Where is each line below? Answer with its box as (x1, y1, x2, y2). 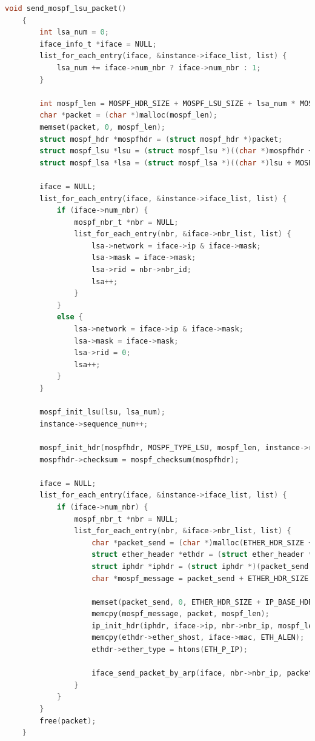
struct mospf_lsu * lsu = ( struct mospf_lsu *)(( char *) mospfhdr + (39, 147, 313, 156)
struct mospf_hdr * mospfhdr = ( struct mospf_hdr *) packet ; (39, 135, 283, 144)
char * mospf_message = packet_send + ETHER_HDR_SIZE (91, 574, 309, 583)
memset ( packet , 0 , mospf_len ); (39, 122, 165, 131)
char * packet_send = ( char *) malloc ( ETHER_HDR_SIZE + (91, 538, 313, 547)
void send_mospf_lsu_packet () (5, 4, 127, 13)
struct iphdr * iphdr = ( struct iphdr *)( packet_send (91, 562, 309, 571)
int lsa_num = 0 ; (39, 28, 109, 37)
